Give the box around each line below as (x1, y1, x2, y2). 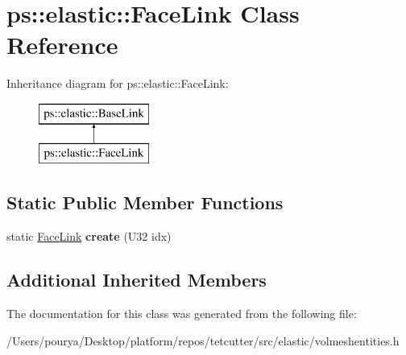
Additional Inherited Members (6, 267, 267, 292)
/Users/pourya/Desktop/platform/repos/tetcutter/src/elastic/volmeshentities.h (6, 332, 400, 349)
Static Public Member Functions (6, 190, 284, 215)
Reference (6, 28, 118, 61)
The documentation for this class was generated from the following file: (6, 305, 357, 322)
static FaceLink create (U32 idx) (6, 228, 172, 245)
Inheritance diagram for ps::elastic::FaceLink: (6, 75, 229, 92)
